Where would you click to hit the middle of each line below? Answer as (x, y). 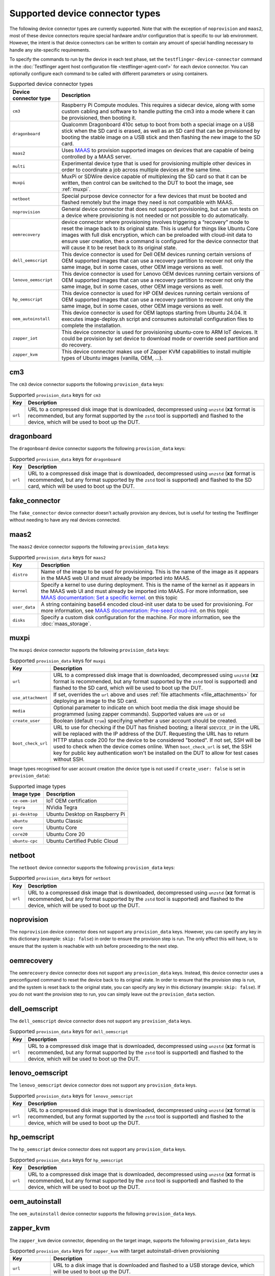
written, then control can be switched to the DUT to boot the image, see (147, 183)
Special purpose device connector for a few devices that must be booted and (154, 195)
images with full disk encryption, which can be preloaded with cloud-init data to (157, 235)
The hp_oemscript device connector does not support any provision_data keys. (98, 1149)
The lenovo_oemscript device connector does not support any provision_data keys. (103, 1085)
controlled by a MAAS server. (97, 157)
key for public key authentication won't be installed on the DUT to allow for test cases (156, 753)
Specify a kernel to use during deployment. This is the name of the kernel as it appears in (148, 584)
